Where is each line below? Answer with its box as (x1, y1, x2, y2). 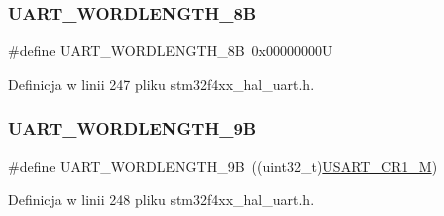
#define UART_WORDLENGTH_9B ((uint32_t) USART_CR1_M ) (8, 155, 438, 176)
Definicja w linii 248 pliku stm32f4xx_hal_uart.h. (8, 189, 315, 210)
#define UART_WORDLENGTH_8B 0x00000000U (8, 40, 333, 61)
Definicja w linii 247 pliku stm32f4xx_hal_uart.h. (8, 73, 315, 94)
